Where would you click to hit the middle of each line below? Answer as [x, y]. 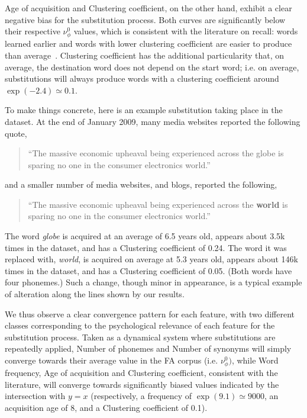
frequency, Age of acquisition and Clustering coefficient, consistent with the [141, 373]
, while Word [255, 360]
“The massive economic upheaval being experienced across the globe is [156, 153]
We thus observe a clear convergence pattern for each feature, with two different [150, 313]
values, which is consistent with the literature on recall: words [186, 31]
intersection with [35, 396]
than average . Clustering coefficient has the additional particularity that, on [145, 55]
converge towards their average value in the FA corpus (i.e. [112, 360]
